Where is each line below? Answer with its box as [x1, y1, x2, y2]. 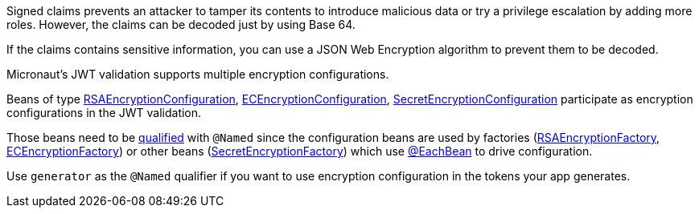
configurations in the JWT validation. [6, 106, 202, 119]
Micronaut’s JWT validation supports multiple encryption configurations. [6, 67, 389, 81]
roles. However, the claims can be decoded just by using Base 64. [6, 18, 356, 31]
